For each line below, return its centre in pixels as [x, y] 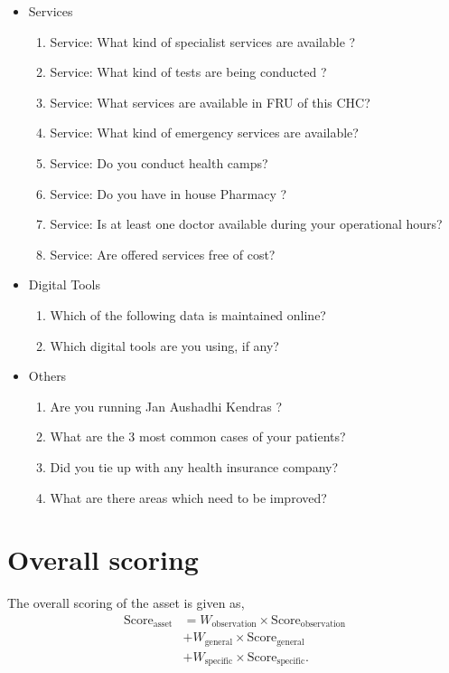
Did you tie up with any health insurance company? [194, 466]
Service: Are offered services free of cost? [163, 254]
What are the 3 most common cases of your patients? [198, 436]
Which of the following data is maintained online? [188, 314]
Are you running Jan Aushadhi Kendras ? [166, 406]
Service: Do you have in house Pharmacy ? [168, 193]
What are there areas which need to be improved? [188, 497]
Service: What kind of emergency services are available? [204, 133]
